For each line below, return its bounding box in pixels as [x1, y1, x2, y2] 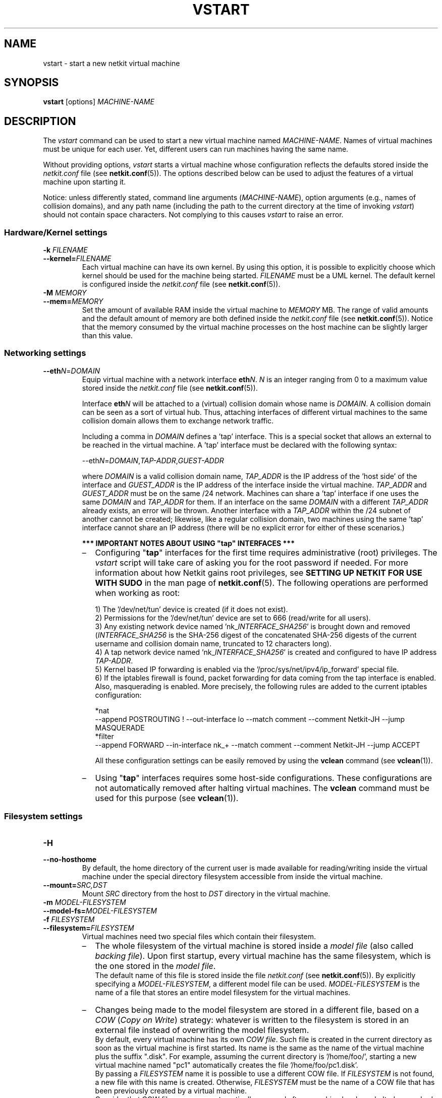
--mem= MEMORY [43, 297, 103, 306]
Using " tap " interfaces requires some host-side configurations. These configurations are [95, 772, 432, 783]
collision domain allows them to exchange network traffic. [82, 416, 274, 425]
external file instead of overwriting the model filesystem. [95, 1024, 309, 1035]
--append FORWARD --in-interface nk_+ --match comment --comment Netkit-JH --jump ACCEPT [95, 740, 420, 749]
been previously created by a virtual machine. [95, 1086, 247, 1095]
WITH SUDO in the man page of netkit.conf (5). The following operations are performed [95, 577, 428, 588]
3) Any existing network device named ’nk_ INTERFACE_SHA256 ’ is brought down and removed [95, 622, 410, 631]
